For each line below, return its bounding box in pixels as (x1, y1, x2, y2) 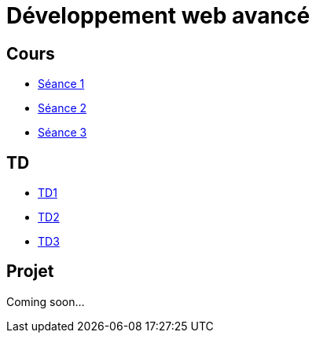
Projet (6, 261, 54, 282)
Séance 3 (38, 126, 87, 140)
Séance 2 (38, 101, 87, 115)
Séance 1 (38, 77, 85, 91)
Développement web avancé (6, 2, 310, 29)
